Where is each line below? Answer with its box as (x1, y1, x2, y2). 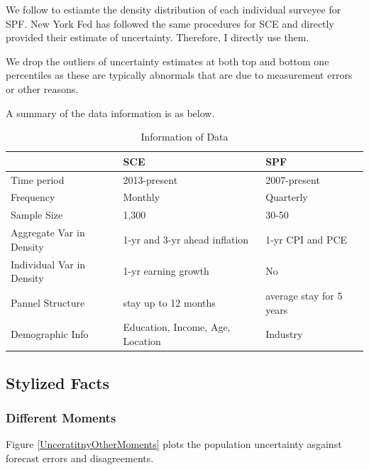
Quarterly (265, 190, 308, 204)
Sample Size (11, 207, 63, 222)
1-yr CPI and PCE (265, 231, 348, 246)
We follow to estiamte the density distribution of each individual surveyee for (6, 2, 341, 16)
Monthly (123, 190, 160, 204)
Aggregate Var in (11, 225, 85, 240)
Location (123, 334, 161, 349)
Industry (265, 327, 303, 341)
